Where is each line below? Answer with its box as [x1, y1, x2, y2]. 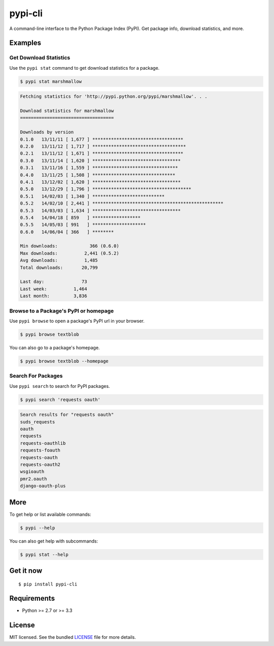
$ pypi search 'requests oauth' [20, 397, 101, 402]
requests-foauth [20, 447, 61, 453]
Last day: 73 [20, 279, 87, 285]
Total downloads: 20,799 [20, 265, 98, 270]
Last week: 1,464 [20, 286, 87, 292]
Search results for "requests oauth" [20, 412, 114, 417]
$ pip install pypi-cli [18, 581, 78, 587]
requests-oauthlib [20, 440, 66, 446]
